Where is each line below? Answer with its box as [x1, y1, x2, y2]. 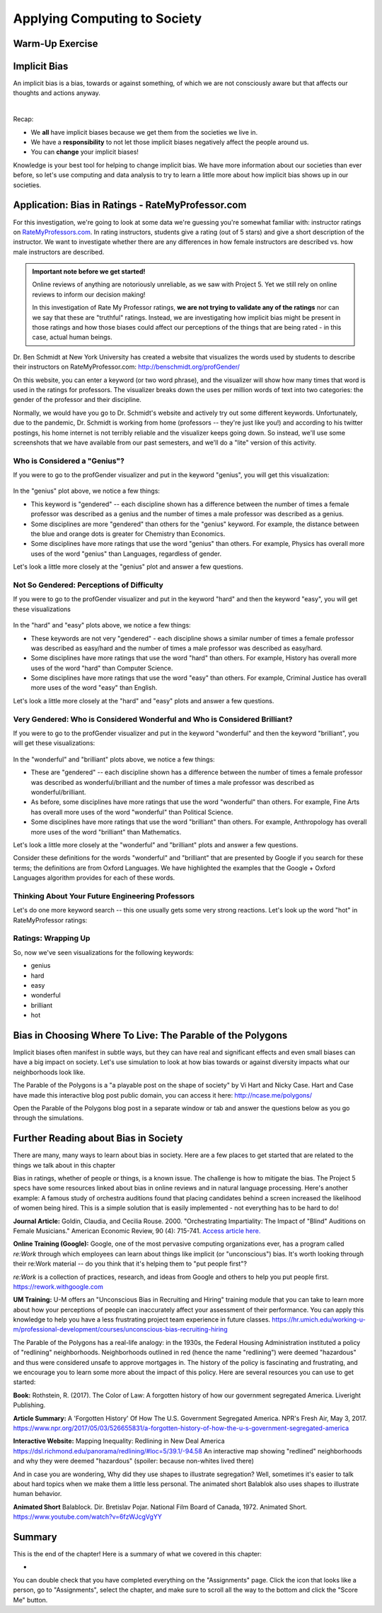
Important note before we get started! [32, 267, 146, 276]
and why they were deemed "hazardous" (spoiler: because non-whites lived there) [13, 1457, 255, 1466]
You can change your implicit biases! [30, 147, 139, 156]
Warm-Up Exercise [13, 38, 98, 50]
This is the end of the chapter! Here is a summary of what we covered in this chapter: [13, 1550, 262, 1558]
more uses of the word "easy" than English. [30, 683, 158, 692]
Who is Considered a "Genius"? [13, 456, 125, 466]
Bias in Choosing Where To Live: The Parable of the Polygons [13, 1029, 288, 1042]
